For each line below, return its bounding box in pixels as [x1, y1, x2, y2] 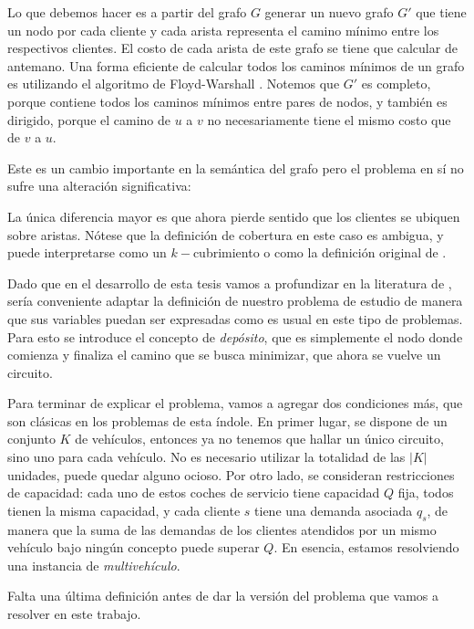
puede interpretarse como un [7, 243, 167, 262]
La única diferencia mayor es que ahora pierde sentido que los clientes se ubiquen [7, 206, 460, 225]
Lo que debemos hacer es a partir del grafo [7, 3, 247, 21]
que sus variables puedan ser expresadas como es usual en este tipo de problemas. [7, 309, 463, 328]
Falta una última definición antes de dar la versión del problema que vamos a [7, 586, 439, 605]
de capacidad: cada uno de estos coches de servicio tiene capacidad [7, 483, 380, 502]
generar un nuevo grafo [264, 3, 394, 21]
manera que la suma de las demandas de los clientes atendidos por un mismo [7, 519, 437, 539]
